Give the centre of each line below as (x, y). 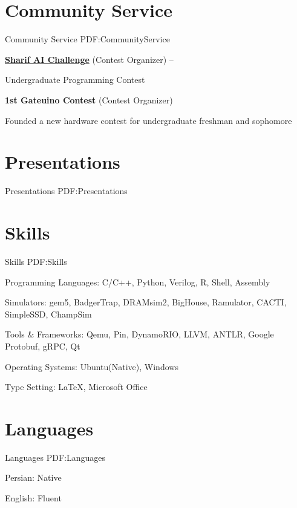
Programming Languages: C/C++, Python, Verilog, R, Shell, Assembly (138, 282)
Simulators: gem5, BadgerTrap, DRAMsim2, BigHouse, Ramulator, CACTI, (146, 302)
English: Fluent (33, 498)
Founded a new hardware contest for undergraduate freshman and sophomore (148, 120)
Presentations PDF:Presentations (66, 191)
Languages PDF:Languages (55, 457)
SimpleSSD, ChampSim (48, 314)
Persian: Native (33, 477)
